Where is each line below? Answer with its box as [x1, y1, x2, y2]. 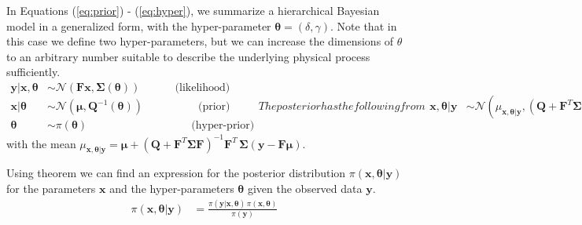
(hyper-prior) [191, 120, 255, 132]
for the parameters [6, 180, 96, 196]
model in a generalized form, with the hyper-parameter [6, 17, 271, 34]
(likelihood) [175, 82, 230, 93]
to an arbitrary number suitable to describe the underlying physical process [6, 48, 370, 64]
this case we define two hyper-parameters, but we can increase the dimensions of [6, 33, 394, 49]
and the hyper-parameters [109, 180, 234, 196]
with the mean [6, 135, 76, 151]
